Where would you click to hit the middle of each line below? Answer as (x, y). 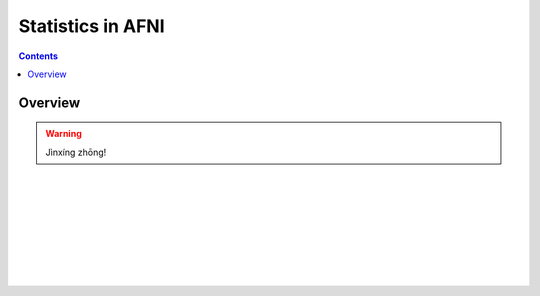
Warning (63, 134)
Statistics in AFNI (91, 26)
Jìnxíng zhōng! (76, 152)
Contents (38, 56)
